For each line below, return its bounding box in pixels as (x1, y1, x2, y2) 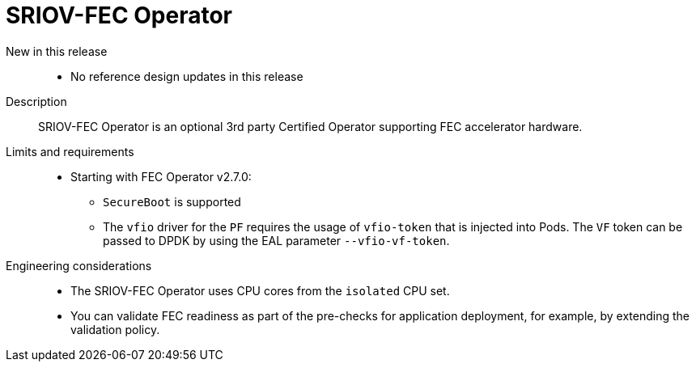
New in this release (6, 44, 108, 58)
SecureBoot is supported (103, 194, 241, 209)
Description (6, 94, 67, 108)
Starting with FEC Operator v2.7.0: (70, 169, 252, 184)
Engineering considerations (6, 258, 152, 273)
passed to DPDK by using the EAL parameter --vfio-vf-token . (103, 233, 450, 247)
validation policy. (70, 322, 160, 336)
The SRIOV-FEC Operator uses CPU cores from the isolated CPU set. (70, 283, 450, 298)
